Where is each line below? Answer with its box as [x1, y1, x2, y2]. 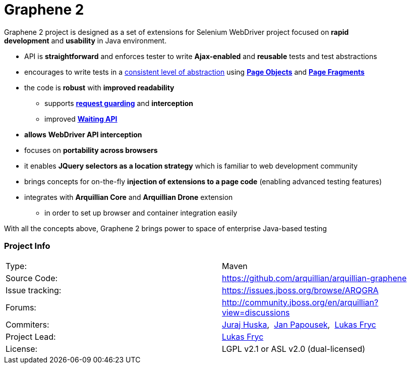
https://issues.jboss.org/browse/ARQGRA [222, 285, 379, 295]
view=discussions [222, 307, 290, 318]
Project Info [4, 241, 50, 251]
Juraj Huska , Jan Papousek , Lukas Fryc [222, 319, 376, 330]
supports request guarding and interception [44, 98, 193, 108]
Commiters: [6, 319, 49, 330]
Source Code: [6, 273, 58, 283]
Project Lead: [6, 331, 56, 342]
